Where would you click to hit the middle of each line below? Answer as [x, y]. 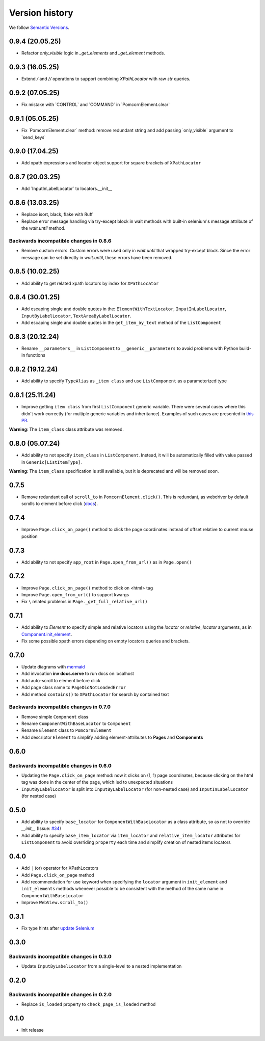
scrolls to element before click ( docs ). [60, 504]
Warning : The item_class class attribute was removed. [66, 429]
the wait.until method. [43, 228]
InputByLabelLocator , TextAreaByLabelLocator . [76, 316]
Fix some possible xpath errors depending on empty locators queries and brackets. [106, 641]
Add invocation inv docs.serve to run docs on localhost [78, 674]
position [29, 536]
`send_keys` [34, 137]
